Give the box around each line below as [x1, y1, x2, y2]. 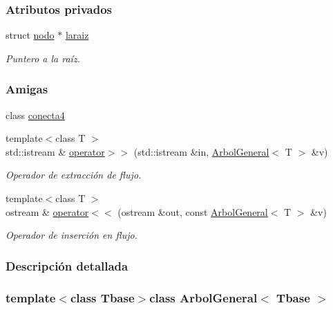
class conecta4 [6, 107, 65, 122]
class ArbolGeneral [149, 289, 258, 306]
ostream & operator [6, 204, 89, 219]
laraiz [65, 28, 89, 42]
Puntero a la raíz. [6, 51, 80, 65]
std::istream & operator [6, 144, 105, 158]
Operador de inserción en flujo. [6, 228, 137, 242]
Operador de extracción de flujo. [6, 167, 142, 182]
